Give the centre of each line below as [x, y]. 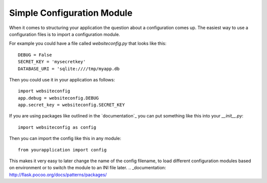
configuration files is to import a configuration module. [65, 34]
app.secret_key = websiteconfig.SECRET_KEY [71, 105]
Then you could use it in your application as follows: [62, 79]
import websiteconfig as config [57, 127]
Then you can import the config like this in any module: [65, 139]
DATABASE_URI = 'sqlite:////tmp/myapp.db [69, 69]
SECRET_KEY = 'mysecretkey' [52, 62]
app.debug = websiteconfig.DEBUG [58, 98]
